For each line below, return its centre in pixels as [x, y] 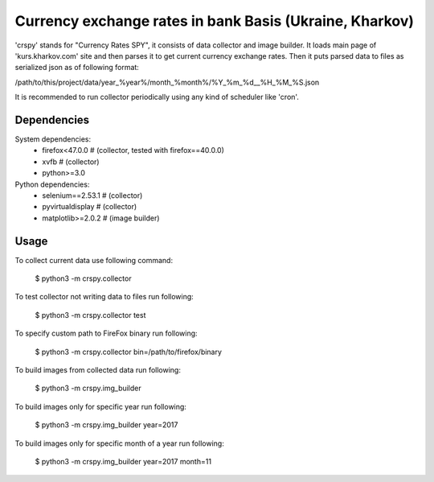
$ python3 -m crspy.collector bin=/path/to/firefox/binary [129, 352]
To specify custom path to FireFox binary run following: [106, 333]
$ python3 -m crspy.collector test [90, 315]
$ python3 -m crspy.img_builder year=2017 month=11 [123, 461]
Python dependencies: [52, 184]
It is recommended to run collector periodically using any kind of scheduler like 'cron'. [157, 97]
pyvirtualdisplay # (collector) [90, 207]
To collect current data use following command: [94, 260]
